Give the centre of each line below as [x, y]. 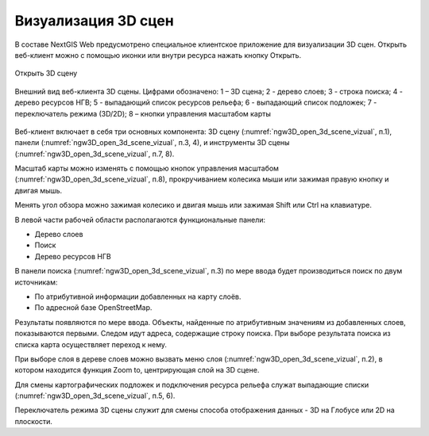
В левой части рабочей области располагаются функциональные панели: [140, 220]
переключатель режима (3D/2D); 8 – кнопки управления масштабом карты [143, 113]
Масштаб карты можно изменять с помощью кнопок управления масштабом [147, 168]
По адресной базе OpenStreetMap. [93, 308]
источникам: [36, 282]
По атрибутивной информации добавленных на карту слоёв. [138, 296]
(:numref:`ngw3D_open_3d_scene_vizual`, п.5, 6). [95, 396]
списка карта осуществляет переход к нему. [91, 344]
